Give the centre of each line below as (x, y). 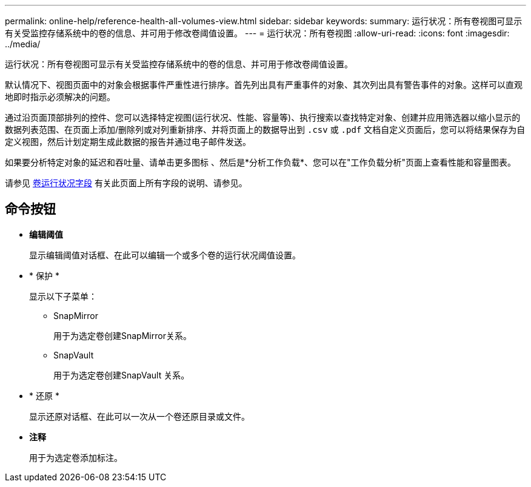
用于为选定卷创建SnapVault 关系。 (122, 375)
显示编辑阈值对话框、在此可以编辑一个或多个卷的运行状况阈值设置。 (165, 255)
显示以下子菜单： (63, 296)
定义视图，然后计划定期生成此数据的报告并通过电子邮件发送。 (128, 142)
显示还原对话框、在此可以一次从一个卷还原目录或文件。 (139, 416)
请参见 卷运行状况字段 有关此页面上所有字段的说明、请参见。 (126, 183)
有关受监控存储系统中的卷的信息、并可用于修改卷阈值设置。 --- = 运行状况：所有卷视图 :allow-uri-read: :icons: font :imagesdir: (257, 33)
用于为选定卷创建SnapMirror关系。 (122, 335)
